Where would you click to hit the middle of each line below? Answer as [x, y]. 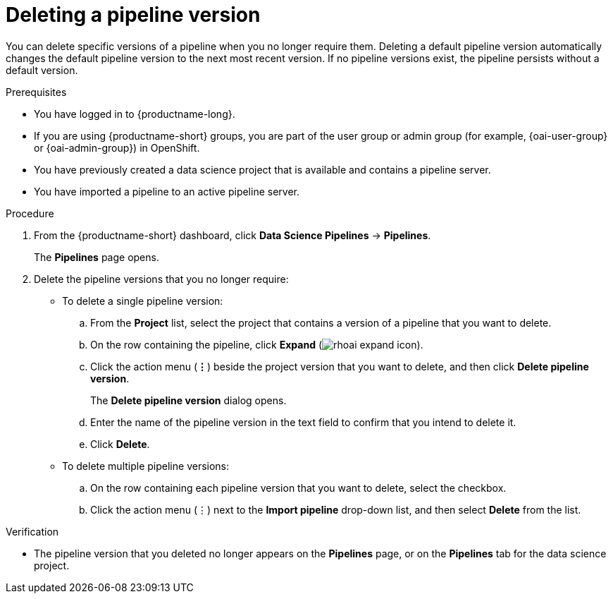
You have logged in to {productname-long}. [135, 114]
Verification [32, 531]
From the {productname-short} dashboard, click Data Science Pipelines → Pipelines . [233, 235]
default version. [42, 70]
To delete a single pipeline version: [143, 301]
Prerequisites [36, 92]
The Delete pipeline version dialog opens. [188, 400]
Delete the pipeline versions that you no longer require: [161, 279]
